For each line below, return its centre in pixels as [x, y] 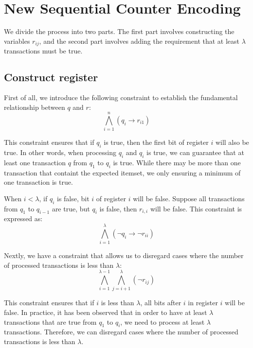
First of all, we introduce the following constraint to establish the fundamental [121, 97]
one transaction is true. [38, 182]
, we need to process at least [163, 322]
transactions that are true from [50, 322]
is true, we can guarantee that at [195, 152]
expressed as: [23, 218]
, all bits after [161, 303]
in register [203, 303]
